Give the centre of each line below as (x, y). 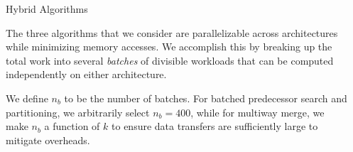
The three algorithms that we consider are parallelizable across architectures (172, 32)
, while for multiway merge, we (257, 112)
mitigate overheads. (48, 140)
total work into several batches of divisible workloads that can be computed (170, 60)
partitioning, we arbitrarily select (78, 112)
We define (27, 98)
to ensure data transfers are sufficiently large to (215, 126)
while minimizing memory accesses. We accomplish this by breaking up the (169, 47)
